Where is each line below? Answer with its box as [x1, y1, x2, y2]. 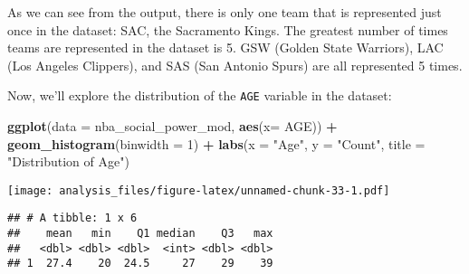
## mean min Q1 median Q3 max [7, 227, 273, 241]
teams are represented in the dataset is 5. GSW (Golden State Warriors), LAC [7, 38, 444, 57]
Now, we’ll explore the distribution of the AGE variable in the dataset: [7, 86, 392, 105]
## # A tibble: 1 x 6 [7, 212, 138, 225]
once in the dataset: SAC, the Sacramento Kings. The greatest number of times [7, 20, 448, 39]
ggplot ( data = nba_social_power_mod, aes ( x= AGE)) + [7, 117, 338, 136]
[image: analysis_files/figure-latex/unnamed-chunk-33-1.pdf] [7, 184, 390, 197]
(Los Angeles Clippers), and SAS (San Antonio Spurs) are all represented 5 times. [7, 55, 463, 74]
